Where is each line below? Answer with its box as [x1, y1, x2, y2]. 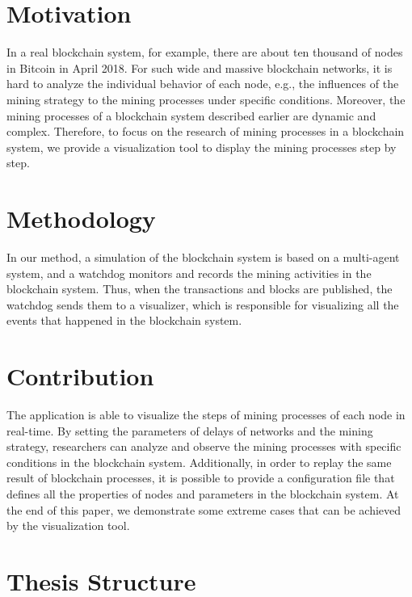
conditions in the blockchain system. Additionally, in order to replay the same [6, 453, 392, 470]
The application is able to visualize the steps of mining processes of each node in [6, 406, 406, 423]
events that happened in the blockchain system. [6, 312, 242, 329]
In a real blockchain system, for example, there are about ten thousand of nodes [6, 44, 403, 61]
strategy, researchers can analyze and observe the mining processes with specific [6, 438, 401, 455]
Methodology [6, 202, 156, 235]
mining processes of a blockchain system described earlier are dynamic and [6, 107, 376, 124]
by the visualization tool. [6, 517, 130, 534]
